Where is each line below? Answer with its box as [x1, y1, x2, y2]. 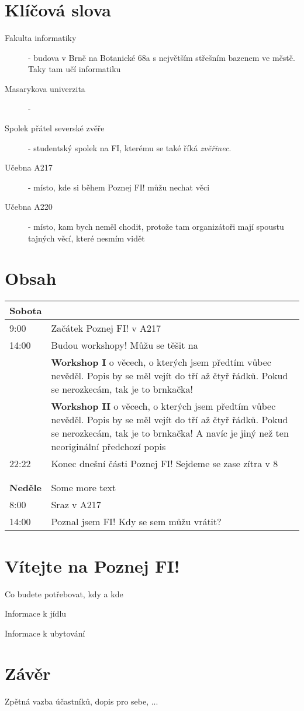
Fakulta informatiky [5, 32, 77, 44]
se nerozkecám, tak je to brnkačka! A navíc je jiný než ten [51, 426, 289, 440]
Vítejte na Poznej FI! [5, 553, 180, 577]
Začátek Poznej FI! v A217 [51, 321, 161, 335]
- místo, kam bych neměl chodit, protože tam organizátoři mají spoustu [28, 220, 284, 233]
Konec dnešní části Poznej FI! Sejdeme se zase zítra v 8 [51, 457, 278, 471]
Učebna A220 [5, 200, 53, 213]
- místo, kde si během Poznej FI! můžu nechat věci [28, 181, 210, 193]
